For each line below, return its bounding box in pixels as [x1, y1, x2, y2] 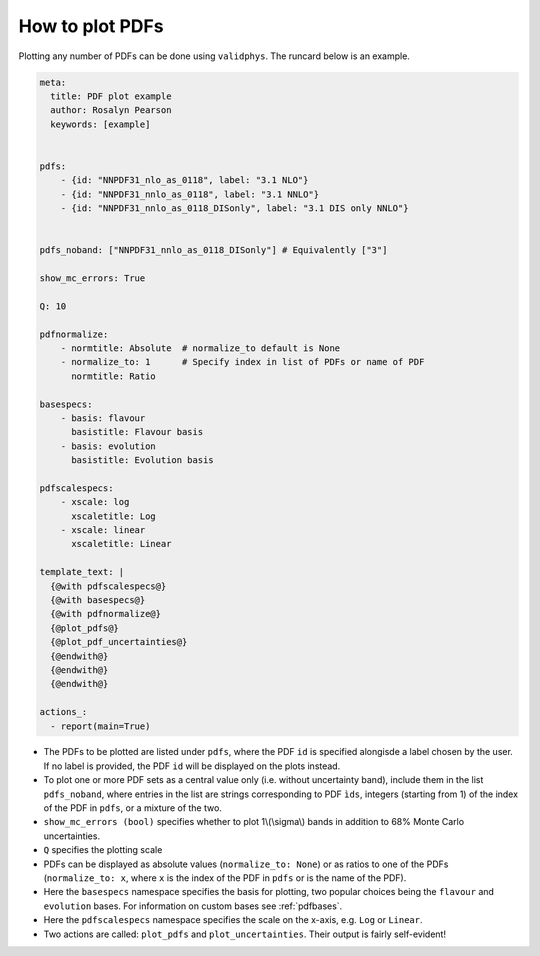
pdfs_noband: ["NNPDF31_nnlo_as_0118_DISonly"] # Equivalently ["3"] [39, 245, 388, 256]
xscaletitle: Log [71, 510, 157, 522]
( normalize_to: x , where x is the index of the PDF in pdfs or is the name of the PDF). [43, 872, 407, 884]
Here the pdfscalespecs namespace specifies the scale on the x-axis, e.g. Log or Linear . [43, 914, 424, 926]
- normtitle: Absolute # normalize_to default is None [60, 342, 341, 354]
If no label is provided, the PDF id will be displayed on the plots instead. [43, 760, 341, 772]
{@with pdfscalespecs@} [50, 580, 167, 592]
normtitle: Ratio [71, 370, 157, 382]
